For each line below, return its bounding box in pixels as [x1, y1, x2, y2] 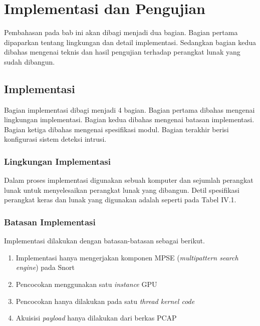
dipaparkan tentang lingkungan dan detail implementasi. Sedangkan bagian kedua [4, 37, 256, 47]
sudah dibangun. [4, 56, 55, 67]
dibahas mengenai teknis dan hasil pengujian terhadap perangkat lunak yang [4, 47, 240, 57]
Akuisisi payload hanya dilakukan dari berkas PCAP [16, 312, 177, 323]
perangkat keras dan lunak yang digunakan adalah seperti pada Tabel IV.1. [4, 194, 236, 205]
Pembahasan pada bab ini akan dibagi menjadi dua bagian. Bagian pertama [4, 27, 238, 38]
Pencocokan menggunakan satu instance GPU [16, 279, 157, 289]
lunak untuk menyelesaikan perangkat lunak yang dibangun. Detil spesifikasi [4, 184, 240, 195]
